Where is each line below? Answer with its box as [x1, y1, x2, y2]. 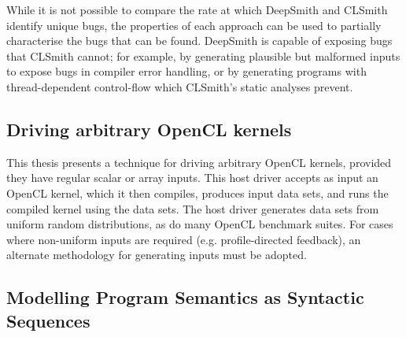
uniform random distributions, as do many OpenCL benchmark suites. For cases [6, 216, 393, 232]
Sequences [6, 308, 90, 332]
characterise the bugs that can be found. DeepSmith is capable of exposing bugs [6, 32, 393, 49]
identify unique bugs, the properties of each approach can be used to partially [6, 17, 382, 33]
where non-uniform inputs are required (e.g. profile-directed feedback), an [6, 231, 361, 247]
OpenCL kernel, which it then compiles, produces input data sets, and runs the [6, 184, 389, 201]
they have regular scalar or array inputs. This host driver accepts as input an [6, 169, 378, 186]
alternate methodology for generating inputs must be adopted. [6, 246, 307, 263]
